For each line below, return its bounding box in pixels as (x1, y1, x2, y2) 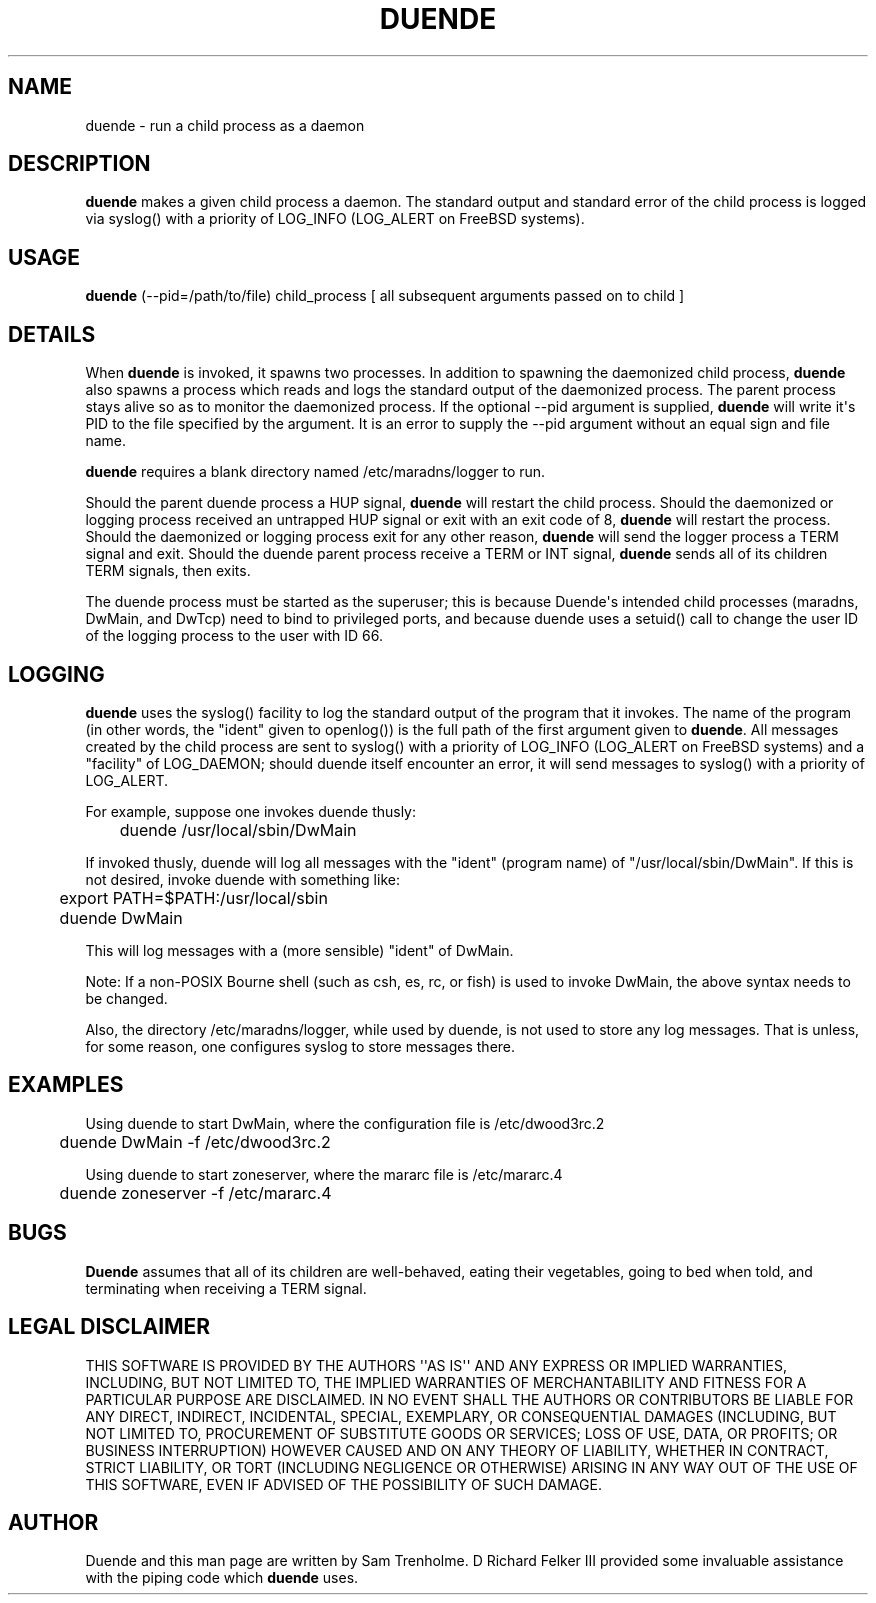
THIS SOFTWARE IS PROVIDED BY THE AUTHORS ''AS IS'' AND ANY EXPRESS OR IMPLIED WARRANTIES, (85, 1356, 787, 1374)
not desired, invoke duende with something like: (85, 870, 400, 888)
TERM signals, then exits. (85, 562, 251, 580)
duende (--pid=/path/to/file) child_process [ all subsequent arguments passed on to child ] (85, 287, 685, 305)
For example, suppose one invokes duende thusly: (85, 802, 417, 820)
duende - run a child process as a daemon (85, 116, 365, 134)
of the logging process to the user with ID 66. (85, 627, 384, 645)
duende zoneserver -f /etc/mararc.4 (59, 1182, 332, 1203)
